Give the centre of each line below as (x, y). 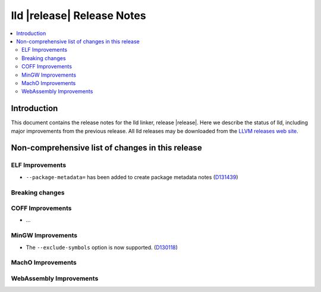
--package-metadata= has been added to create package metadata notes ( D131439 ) (132, 177)
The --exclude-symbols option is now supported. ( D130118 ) (102, 247)
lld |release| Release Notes (78, 15)
